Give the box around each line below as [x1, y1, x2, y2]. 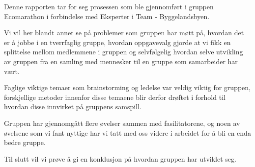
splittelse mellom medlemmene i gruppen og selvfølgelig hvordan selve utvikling [4, 47, 243, 57]
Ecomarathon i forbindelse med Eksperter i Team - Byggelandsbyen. [4, 11, 210, 21]
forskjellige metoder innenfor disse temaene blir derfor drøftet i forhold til [4, 92, 226, 102]
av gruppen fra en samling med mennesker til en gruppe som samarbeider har [4, 56, 238, 66]
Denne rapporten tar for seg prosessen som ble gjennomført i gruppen [4, 1, 214, 11]
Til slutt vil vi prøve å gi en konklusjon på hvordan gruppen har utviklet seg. [4, 153, 236, 164]
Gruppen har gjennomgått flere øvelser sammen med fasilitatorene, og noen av [4, 118, 240, 128]
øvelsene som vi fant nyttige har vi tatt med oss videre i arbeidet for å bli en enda [4, 127, 251, 138]
